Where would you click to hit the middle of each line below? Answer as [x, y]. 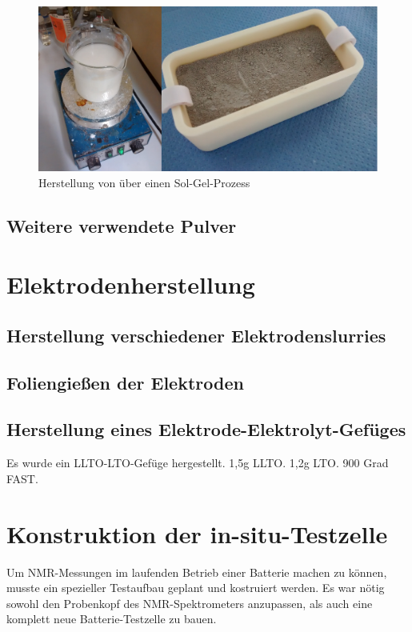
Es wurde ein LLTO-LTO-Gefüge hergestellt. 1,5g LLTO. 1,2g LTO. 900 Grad [198, 463]
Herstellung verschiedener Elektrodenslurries [196, 335]
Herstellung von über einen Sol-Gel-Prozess [144, 182]
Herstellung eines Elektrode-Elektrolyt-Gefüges [206, 429]
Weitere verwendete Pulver [122, 225]
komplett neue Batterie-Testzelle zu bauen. [112, 619]
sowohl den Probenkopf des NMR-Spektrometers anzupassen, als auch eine [190, 603]
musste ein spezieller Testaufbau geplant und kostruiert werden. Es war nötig [196, 588]
